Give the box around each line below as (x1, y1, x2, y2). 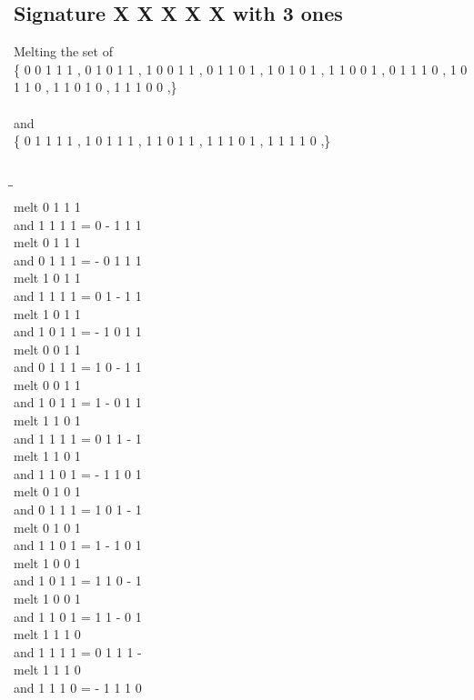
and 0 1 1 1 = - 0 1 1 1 (14, 250, 142, 269)
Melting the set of (14, 42, 113, 61)
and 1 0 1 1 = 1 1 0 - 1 (14, 571, 142, 590)
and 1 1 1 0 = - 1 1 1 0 (14, 677, 142, 696)
